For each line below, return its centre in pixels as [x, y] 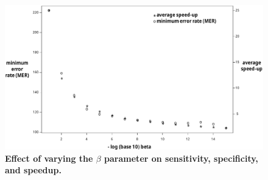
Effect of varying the [49, 158]
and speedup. [33, 170]
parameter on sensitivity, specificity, [181, 158]
